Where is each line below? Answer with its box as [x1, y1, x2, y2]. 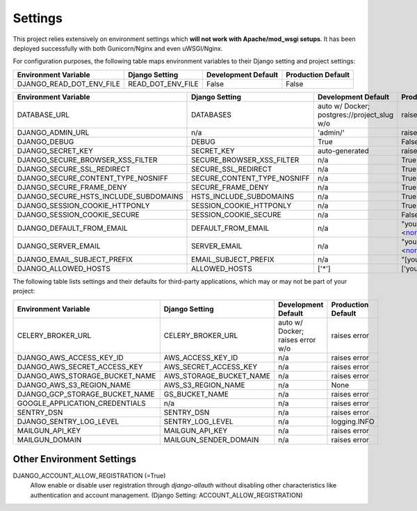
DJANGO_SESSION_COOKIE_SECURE [17, 209, 140, 219]
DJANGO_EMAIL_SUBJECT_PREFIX [17, 254, 133, 264]
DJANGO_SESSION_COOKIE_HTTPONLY [17, 200, 150, 210]
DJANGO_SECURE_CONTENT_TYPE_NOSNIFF [17, 173, 168, 183]
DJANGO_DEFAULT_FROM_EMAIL [17, 223, 128, 233]
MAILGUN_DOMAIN [17, 435, 82, 444]
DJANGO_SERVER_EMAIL [17, 241, 101, 250]
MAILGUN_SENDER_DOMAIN [163, 435, 259, 444]
